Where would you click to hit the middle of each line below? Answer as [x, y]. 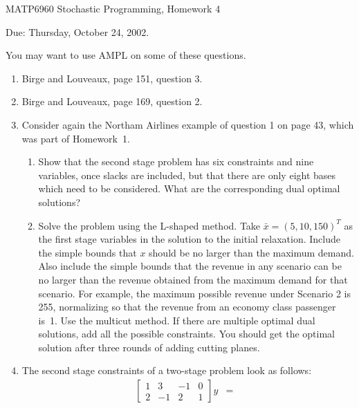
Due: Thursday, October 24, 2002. [77, 31]
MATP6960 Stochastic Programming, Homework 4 [113, 8]
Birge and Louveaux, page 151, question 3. [112, 78]
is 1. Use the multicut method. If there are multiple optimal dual [177, 320]
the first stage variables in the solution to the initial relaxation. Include [189, 239]
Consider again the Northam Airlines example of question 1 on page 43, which [188, 124]
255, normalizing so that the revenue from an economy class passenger [187, 307]
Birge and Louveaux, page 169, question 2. [112, 101]
